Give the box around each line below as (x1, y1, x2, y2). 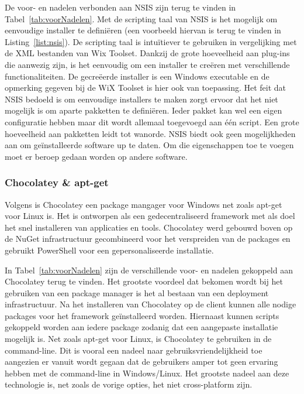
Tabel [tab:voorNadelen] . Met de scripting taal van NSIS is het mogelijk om (5, 12, 278, 25)
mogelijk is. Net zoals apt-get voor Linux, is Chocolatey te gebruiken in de (5, 333, 272, 345)
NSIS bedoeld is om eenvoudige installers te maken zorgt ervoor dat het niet (5, 92, 278, 105)
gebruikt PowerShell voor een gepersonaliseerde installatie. (5, 244, 214, 256)
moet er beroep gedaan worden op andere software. (5, 150, 188, 162)
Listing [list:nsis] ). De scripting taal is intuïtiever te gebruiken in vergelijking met (5, 35, 297, 47)
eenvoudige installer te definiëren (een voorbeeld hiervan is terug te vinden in (5, 24, 281, 36)
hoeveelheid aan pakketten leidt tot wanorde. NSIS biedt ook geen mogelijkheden (5, 127, 296, 139)
